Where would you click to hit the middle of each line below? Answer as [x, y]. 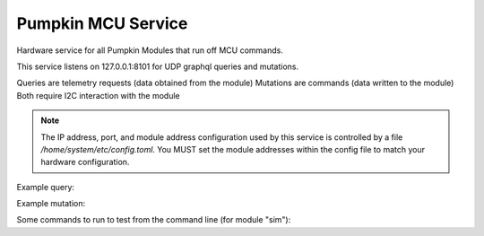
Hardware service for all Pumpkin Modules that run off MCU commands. [150, 50]
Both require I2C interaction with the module [99, 95]
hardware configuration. [85, 162]
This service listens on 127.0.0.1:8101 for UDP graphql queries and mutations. [158, 66]
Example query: [46, 187]
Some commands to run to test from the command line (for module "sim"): [154, 220]
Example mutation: [51, 204]
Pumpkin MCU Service [102, 23]
